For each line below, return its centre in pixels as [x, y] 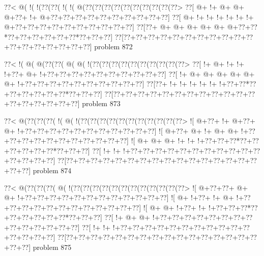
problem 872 [113, 46]
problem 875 [52, 247]
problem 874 [52, 170]
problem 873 [101, 103]
